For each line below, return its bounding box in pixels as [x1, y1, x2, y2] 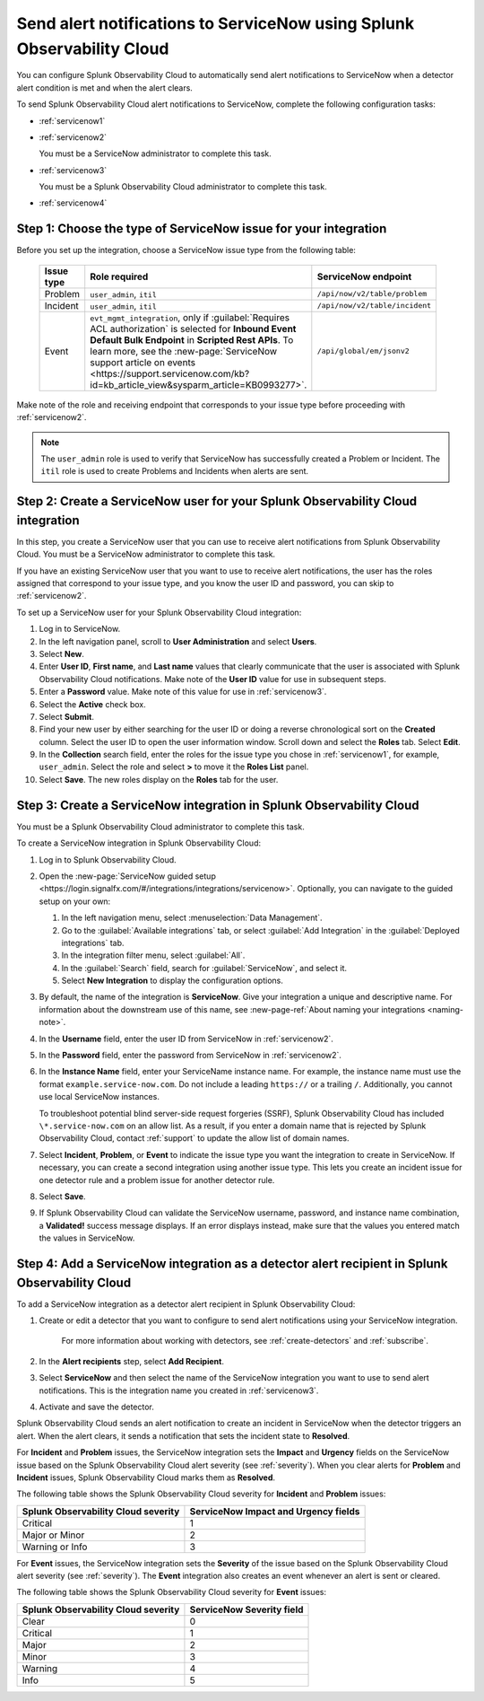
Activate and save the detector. [39, 1401, 154, 1412]
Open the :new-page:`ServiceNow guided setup [39, 871, 217, 881]
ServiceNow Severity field [189, 1603, 304, 1616]
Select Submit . [39, 711, 94, 722]
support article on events [90, 355, 196, 368]
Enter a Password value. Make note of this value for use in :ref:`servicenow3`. [39, 687, 327, 697]
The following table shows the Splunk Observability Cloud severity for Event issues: [16, 1587, 327, 1598]
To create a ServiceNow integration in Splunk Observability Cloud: [16, 837, 262, 848]
